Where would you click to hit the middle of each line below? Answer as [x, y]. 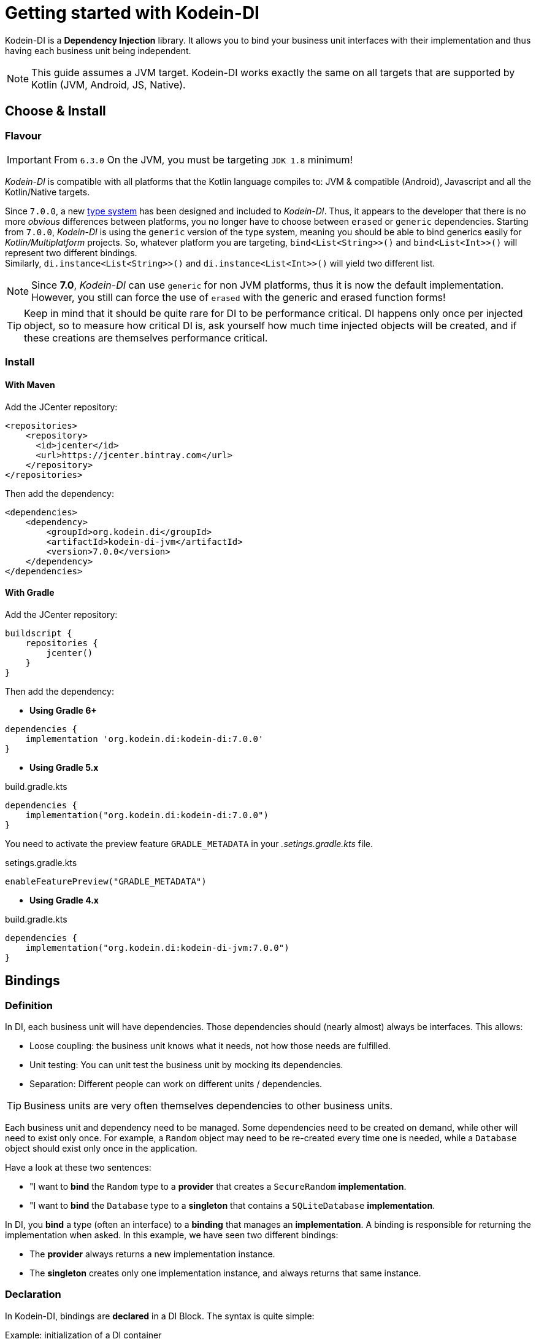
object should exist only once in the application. [101, 1148]
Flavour [23, 135]
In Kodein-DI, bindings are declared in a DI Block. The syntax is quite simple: [160, 1316]
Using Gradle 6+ [63, 710]
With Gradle [30, 593]
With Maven [30, 385]
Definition [29, 1005]
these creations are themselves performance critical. [146, 338]
